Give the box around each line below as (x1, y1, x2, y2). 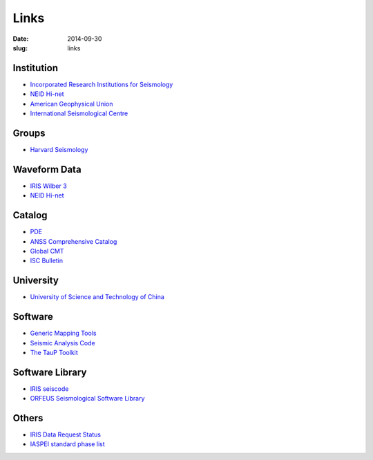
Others (12, 412, 44, 424)
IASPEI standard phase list (30, 440, 105, 448)
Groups (12, 127, 46, 139)
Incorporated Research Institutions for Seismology (30, 80, 173, 88)
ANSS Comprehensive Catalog (30, 237, 117, 245)
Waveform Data (12, 163, 82, 175)
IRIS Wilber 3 (30, 182, 67, 190)
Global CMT (30, 247, 65, 255)
